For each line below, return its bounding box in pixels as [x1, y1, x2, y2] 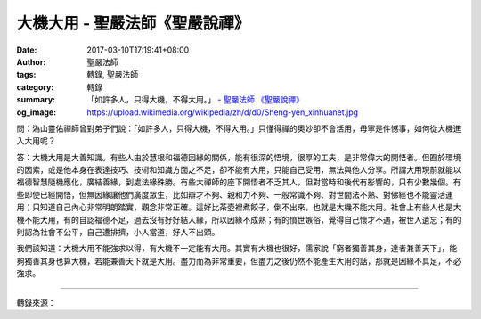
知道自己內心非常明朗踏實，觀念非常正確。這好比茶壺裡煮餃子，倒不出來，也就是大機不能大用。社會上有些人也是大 [39, 201, 461, 213]
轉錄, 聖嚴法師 [86, 70, 138, 80]
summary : [16, 94, 56, 105]
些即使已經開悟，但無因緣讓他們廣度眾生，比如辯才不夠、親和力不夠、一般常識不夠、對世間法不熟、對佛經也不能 [16, 189, 430, 200]
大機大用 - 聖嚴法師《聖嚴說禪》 [16, 13, 250, 33]
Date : [16, 45, 37, 55]
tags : [16, 70, 37, 80]
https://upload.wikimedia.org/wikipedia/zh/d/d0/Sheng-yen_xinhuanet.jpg [86, 107, 359, 118]
